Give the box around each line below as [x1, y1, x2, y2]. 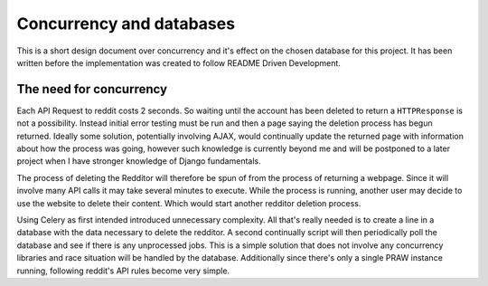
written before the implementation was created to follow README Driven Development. [16, 57, 341, 68]
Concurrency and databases [16, 14, 235, 33]
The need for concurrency [16, 81, 167, 97]
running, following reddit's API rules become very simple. [16, 265, 230, 276]
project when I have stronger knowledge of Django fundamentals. [16, 156, 261, 167]
